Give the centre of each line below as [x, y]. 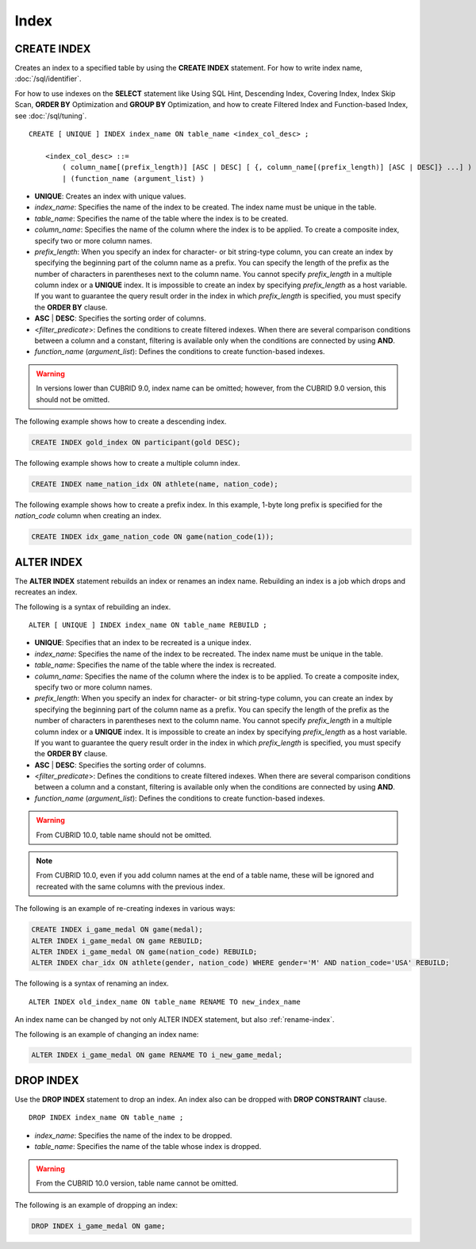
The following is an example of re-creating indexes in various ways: [125, 909]
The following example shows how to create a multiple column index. [128, 463]
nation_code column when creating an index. [88, 516]
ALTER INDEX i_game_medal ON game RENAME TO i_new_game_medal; [157, 1055]
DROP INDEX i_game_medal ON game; [98, 1226]
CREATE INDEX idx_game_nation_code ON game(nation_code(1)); [153, 537]
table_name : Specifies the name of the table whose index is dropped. [148, 1147]
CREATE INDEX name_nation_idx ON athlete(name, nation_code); [155, 484]
